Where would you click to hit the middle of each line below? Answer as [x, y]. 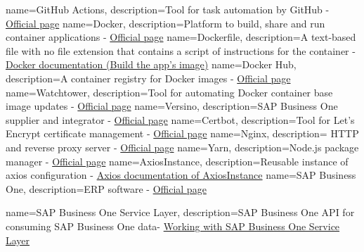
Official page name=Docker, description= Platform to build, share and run [165, 23]
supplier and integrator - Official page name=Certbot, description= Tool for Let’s [180, 119]
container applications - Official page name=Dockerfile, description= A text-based [181, 37]
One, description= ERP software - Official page [106, 188]
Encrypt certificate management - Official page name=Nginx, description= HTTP [182, 133]
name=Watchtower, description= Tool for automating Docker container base [169, 92]
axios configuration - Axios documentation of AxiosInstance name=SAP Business [181, 175]
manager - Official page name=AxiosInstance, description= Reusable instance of [177, 161]
